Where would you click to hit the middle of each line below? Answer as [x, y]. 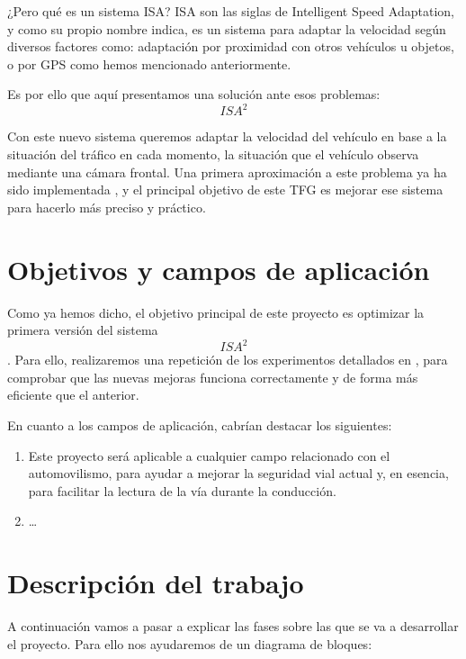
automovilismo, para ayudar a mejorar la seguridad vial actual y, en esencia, [238, 473]
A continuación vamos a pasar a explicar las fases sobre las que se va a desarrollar [233, 626]
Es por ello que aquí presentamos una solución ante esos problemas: [194, 94]
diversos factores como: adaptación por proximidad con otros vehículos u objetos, [231, 46]
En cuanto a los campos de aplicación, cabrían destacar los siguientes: [200, 425]
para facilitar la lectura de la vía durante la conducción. [182, 490]
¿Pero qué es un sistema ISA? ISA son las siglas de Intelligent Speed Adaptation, [231, 11]
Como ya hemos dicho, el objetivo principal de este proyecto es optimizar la [216, 312]
